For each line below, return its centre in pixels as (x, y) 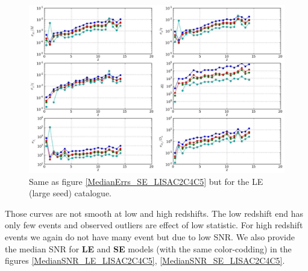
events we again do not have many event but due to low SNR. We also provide (150, 237)
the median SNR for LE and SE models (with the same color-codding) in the (148, 248)
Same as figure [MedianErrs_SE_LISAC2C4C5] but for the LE (146, 181)
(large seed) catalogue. (70, 193)
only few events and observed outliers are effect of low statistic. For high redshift (154, 225)
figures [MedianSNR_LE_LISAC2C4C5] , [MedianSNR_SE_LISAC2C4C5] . (145, 260)
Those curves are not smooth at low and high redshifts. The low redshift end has (154, 213)
